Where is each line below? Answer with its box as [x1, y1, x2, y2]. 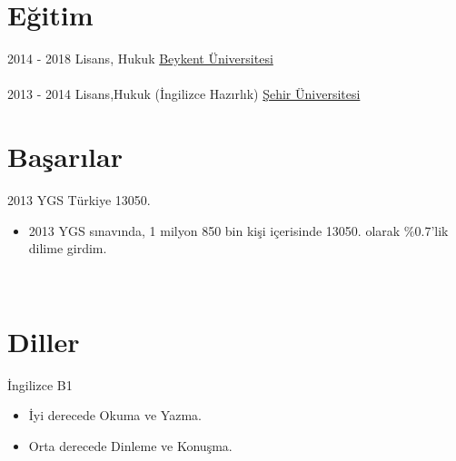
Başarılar [7, 138, 123, 175]
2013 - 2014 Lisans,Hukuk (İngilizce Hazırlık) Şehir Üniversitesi [7, 84, 361, 103]
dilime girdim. [28, 239, 107, 258]
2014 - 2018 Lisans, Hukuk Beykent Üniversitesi [7, 49, 273, 68]
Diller [7, 322, 80, 359]
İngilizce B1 [7, 375, 73, 394]
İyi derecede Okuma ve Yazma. [28, 406, 202, 425]
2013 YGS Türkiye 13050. [7, 191, 151, 210]
